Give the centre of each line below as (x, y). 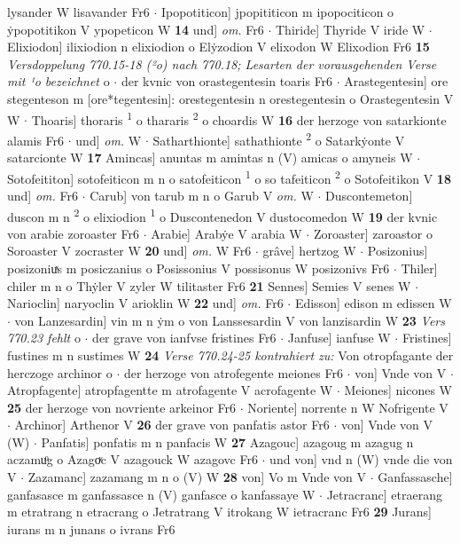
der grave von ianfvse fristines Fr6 (184, 338)
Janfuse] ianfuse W (339, 338)
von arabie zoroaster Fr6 (73, 233)
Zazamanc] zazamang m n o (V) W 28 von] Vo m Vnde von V (197, 477)
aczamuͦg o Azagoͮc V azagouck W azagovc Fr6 (133, 459)
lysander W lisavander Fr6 (78, 12)
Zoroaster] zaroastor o (373, 233)
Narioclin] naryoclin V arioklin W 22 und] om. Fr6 (145, 303)
